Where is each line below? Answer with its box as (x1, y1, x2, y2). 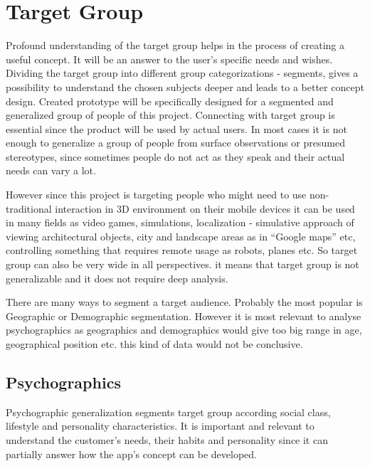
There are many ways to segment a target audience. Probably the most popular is (6, 295, 363, 309)
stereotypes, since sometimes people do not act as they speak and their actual (6, 149, 345, 164)
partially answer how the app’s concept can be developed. (6, 446, 257, 461)
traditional (6, 201, 52, 216)
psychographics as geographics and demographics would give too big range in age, (6, 322, 362, 337)
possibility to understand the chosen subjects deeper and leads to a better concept (6, 79, 364, 94)
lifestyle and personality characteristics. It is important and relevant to (6, 418, 314, 433)
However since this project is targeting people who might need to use (6, 187, 307, 202)
